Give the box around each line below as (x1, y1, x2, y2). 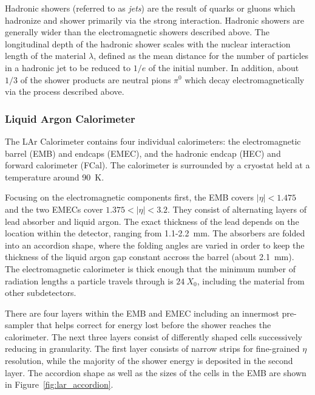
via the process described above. (5, 85, 124, 98)
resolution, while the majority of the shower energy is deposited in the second (5, 354, 293, 367)
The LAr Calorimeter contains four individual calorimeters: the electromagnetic (5, 134, 301, 147)
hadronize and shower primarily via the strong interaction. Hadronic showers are (5, 13, 305, 26)
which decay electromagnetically (185, 73, 305, 86)
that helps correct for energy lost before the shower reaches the (36, 318, 271, 331)
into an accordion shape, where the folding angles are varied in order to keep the (5, 238, 305, 251)
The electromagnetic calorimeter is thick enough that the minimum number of (5, 262, 296, 275)
